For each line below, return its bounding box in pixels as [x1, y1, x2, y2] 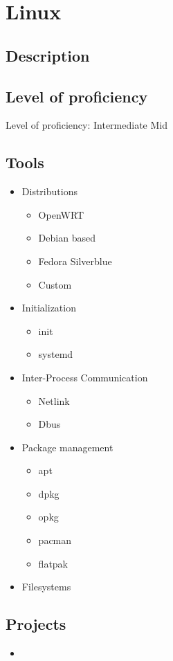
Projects [6, 613, 66, 635]
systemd [38, 347, 73, 361]
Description [6, 44, 90, 66]
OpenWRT [38, 207, 84, 221]
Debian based [38, 230, 95, 245]
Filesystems [21, 579, 71, 594]
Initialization [21, 300, 76, 315]
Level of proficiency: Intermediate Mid [6, 118, 167, 132]
